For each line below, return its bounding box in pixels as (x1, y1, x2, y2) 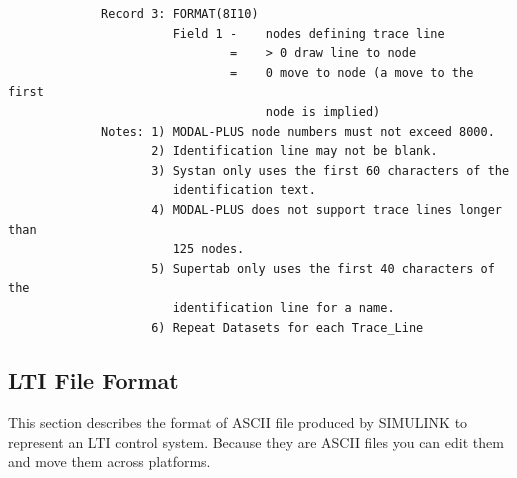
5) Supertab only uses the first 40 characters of (151, 261, 495, 276)
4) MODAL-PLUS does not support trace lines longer (151, 202, 502, 217)
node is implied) (265, 104, 381, 119)
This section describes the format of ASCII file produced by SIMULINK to (8, 412, 468, 433)
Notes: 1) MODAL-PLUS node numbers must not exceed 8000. (101, 124, 495, 139)
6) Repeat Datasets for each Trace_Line (151, 320, 424, 335)
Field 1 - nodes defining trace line (172, 26, 445, 41)
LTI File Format (8, 365, 179, 396)
